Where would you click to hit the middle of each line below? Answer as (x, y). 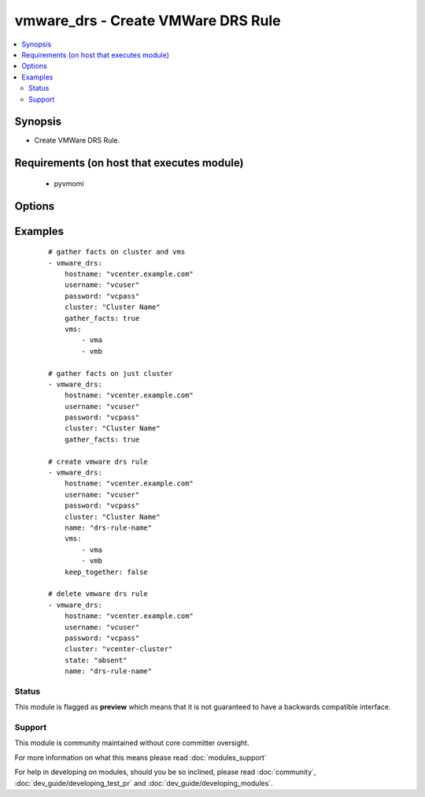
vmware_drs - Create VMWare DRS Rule (148, 20)
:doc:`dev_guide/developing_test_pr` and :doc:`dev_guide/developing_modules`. (144, 783)
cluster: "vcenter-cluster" (118, 649)
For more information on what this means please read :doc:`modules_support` (140, 758)
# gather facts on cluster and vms (117, 252)
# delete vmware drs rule (98, 594)
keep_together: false (106, 572)
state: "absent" (96, 660)
